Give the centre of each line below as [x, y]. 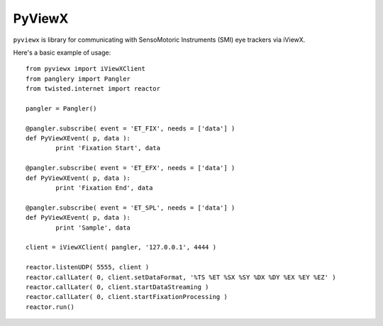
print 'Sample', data [93, 227]
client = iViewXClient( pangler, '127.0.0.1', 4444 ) [121, 247]
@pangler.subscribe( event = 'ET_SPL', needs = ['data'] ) [131, 208]
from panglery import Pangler [78, 79]
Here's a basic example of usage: [62, 52]
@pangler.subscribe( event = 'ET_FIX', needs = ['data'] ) [131, 128]
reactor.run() [50, 307]
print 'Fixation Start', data [108, 148]
